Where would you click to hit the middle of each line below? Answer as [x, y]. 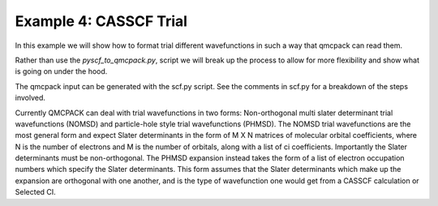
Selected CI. [35, 192]
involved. [30, 98]
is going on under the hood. [61, 71]
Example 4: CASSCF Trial [101, 21]
